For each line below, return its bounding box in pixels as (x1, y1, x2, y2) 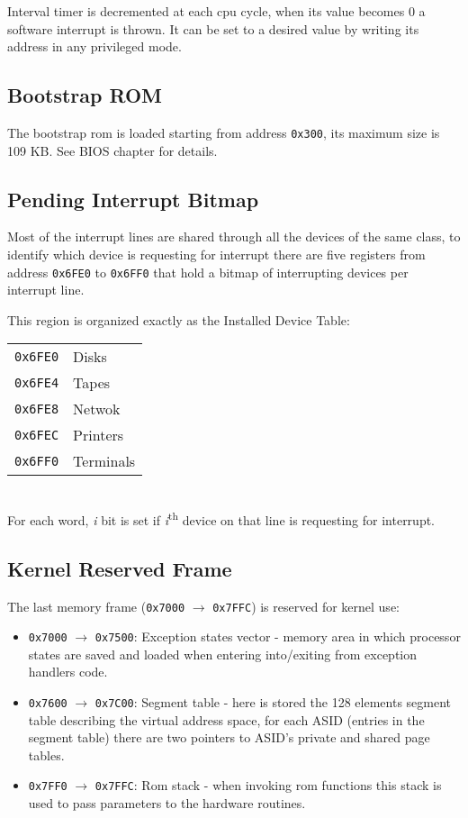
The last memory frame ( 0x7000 (7, 596, 185, 615)
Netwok (73, 398, 121, 420)
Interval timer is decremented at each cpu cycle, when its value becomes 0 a (7, 2, 426, 20)
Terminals (73, 450, 136, 472)
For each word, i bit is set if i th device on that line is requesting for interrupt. (7, 508, 436, 529)
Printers (73, 424, 124, 446)
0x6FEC (14, 427, 59, 442)
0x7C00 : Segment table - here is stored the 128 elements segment (94, 693, 452, 712)
